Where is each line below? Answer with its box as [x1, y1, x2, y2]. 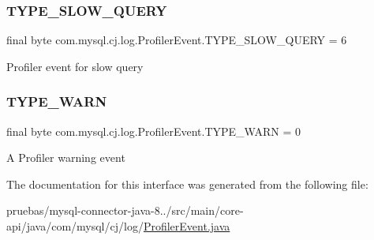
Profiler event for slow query [6, 58, 144, 74]
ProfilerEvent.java [143, 218, 230, 234]
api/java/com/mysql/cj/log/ [6, 218, 144, 234]
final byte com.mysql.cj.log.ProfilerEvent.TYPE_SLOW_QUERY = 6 [6, 32, 347, 48]
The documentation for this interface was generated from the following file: [6, 175, 368, 192]
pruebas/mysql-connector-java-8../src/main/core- [6, 202, 244, 219]
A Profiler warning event [6, 149, 125, 166]
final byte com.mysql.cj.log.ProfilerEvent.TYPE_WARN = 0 [6, 122, 301, 139]
